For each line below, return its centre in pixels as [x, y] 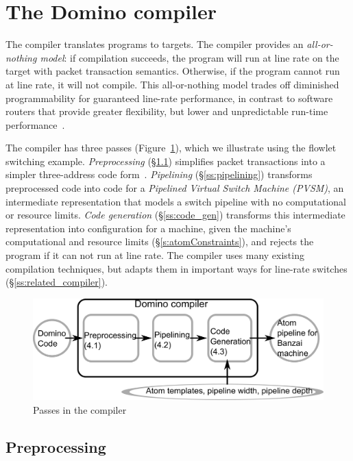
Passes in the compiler [80, 410]
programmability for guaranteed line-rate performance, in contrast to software [169, 98]
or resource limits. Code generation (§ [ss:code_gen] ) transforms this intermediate [175, 215]
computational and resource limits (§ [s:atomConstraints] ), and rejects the [160, 241]
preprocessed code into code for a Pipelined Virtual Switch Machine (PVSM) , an [175, 188]
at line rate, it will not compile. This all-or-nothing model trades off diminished [172, 84]
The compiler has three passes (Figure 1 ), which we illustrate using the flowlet [171, 148]
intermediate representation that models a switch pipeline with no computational [176, 201]
